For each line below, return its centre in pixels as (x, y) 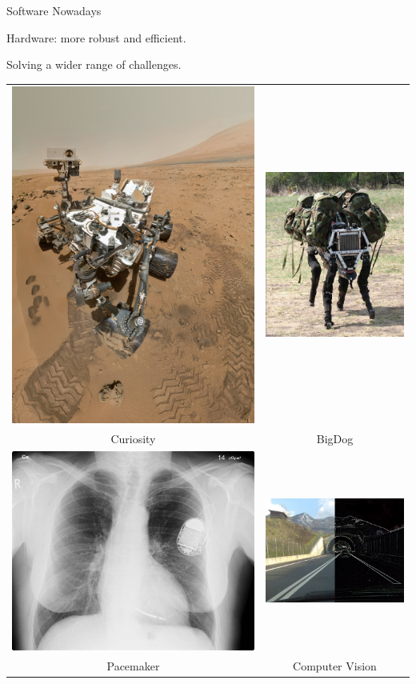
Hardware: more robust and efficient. (96, 37)
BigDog (335, 438)
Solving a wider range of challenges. (94, 64)
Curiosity (133, 438)
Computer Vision (335, 665)
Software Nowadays (54, 10)
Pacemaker (133, 665)
